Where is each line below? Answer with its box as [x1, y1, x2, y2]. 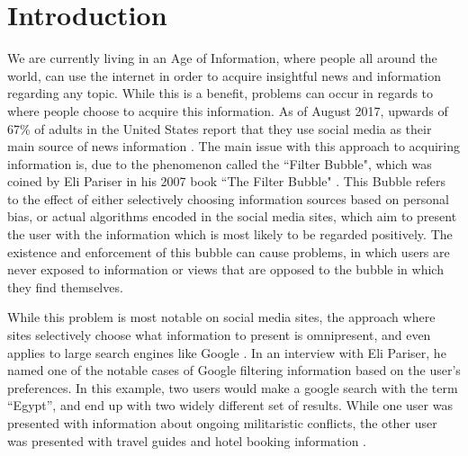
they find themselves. [7, 277, 123, 296]
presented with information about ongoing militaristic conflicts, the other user [7, 414, 437, 432]
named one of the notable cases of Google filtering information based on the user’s [7, 361, 461, 380]
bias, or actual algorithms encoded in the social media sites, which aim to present [7, 207, 457, 226]
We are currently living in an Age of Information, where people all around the [7, 49, 437, 67]
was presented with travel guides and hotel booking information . [7, 431, 366, 450]
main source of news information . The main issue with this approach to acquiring [7, 137, 460, 156]
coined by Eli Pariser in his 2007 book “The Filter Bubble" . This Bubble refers [7, 172, 446, 191]
